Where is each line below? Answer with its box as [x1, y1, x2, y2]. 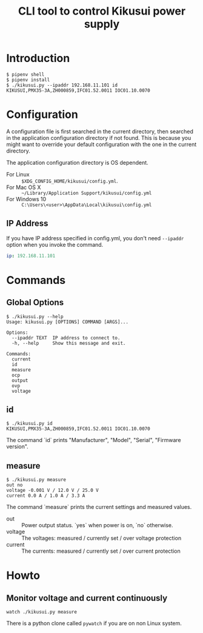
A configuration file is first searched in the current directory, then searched [6, 128, 194, 135]
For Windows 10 [6, 195, 47, 202]
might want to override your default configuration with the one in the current [6, 140, 197, 148]
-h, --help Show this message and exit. [12, 340, 126, 346]
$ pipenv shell [6, 71, 45, 77]
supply [84, 17, 120, 31]
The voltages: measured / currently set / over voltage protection [21, 534, 182, 542]
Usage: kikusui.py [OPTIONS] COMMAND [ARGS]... [6, 319, 129, 325]
